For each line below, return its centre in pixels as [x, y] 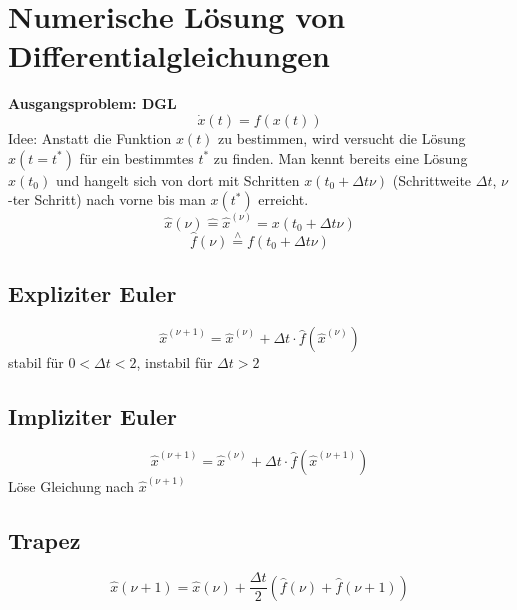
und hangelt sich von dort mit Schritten [177, 179]
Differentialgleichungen [169, 55]
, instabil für [174, 362]
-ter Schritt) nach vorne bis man [107, 199]
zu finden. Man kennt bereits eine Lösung [340, 157]
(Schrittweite [432, 179]
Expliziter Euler [92, 293]
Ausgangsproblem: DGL [92, 103]
